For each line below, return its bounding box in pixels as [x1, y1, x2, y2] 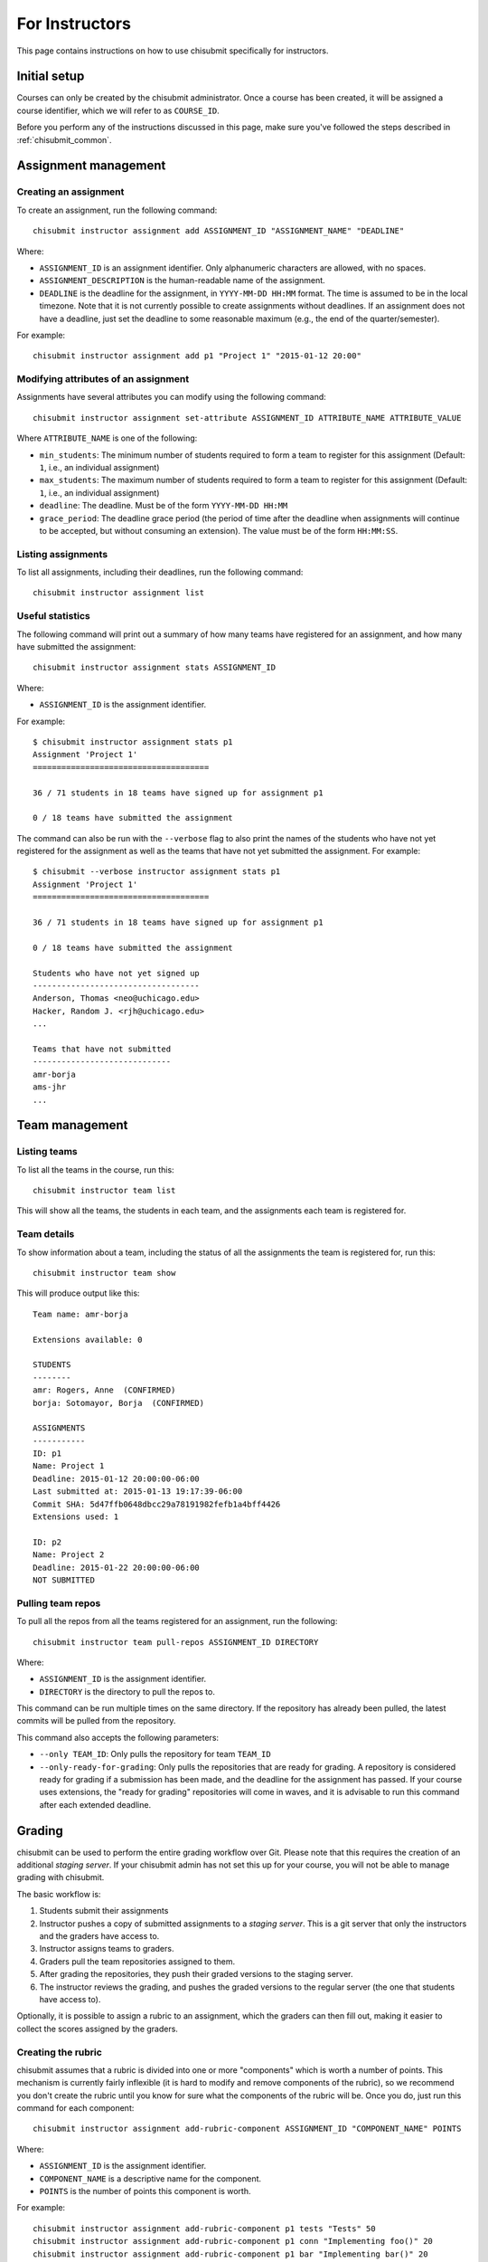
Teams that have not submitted [33, 1043, 172, 1054]
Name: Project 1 [33, 1461, 105, 1471]
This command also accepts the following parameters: [16, 1732, 220, 1743]
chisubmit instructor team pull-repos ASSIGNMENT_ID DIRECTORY [33, 1637, 319, 1647]
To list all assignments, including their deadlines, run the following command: [16, 566, 304, 578]
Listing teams [16, 1145, 78, 1158]
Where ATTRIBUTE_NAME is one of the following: [16, 432, 198, 443]
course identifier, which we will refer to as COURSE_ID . [16, 105, 221, 116]
